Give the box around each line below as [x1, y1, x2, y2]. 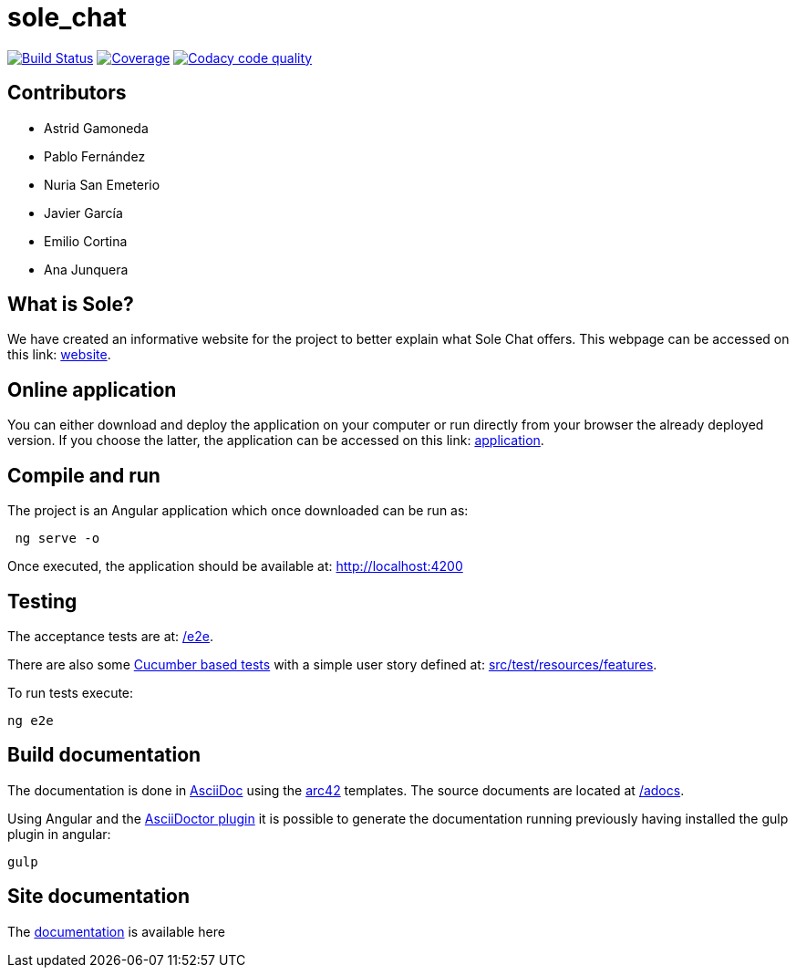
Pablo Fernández [44, 148, 146, 164]
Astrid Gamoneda [44, 119, 149, 136]
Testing [7, 589, 78, 613]
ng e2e [7, 712, 54, 728]
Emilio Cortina [44, 233, 128, 249]
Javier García [44, 204, 123, 221]
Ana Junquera [44, 261, 129, 277]
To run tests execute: [7, 684, 134, 700]
